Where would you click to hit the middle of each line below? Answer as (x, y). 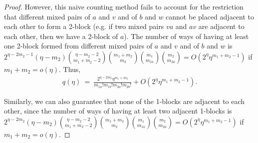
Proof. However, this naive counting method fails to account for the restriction (124, 6)
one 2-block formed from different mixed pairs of (78, 46)
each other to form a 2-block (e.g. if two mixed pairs (84, 26)
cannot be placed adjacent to (210, 16)
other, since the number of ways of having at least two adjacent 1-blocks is (118, 111)
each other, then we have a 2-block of (61, 36)
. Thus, (70, 69)
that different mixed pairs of (47, 16)
